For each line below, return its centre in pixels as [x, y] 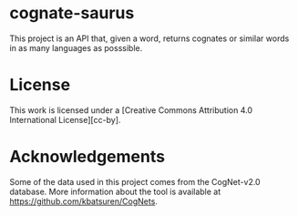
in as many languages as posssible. [76, 47]
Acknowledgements [87, 157]
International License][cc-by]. [65, 119]
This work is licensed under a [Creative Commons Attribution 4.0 [131, 110]
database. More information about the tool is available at [115, 191]
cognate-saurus [72, 13]
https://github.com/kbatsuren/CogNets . [83, 201]
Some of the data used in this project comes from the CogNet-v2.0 [135, 181]
